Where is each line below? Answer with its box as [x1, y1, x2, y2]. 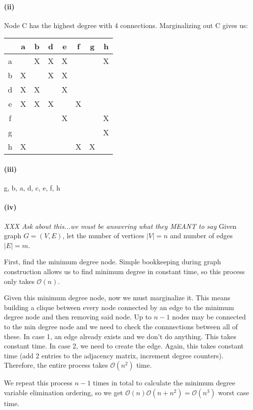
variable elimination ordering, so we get [4, 387, 123, 397]
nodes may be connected [172, 312, 246, 322]
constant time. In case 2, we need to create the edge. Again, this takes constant [4, 341, 244, 351]
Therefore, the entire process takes [4, 360, 108, 370]
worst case [218, 387, 249, 397]
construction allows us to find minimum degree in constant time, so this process [4, 266, 245, 276]
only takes [4, 276, 35, 286]
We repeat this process [4, 378, 72, 388]
